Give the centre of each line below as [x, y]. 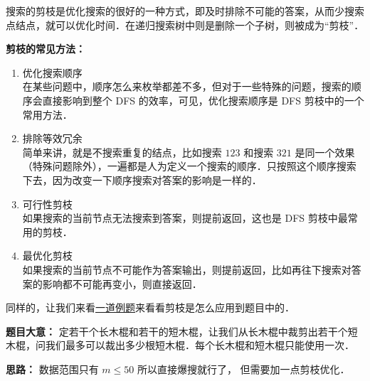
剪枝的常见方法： [46, 49]
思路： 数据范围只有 [52, 369]
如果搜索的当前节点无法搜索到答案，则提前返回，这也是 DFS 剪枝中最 [185, 218]
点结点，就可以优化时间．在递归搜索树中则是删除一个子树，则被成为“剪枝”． [185, 25]
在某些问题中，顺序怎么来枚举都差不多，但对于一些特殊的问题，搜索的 [187, 86]
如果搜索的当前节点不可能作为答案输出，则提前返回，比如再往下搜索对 [187, 269]
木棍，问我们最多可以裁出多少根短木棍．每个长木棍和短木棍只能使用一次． [180, 345]
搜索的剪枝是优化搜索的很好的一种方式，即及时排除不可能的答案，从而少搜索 [185, 11]
